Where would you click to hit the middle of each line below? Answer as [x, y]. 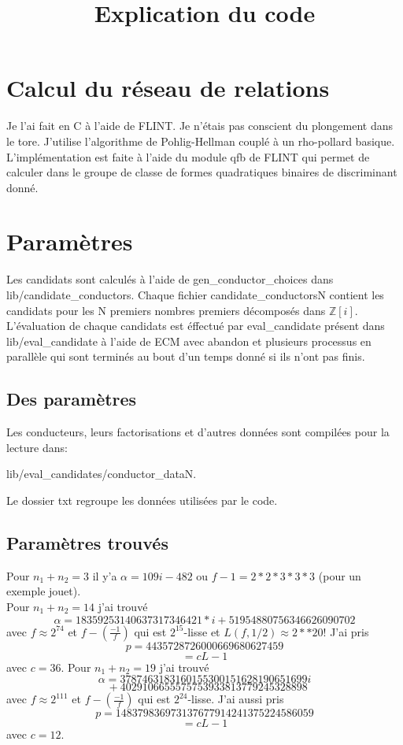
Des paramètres [72, 399]
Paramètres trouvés [87, 542]
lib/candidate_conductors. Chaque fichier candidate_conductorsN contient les [195, 295]
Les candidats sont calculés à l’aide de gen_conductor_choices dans [170, 279]
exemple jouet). [44, 591]
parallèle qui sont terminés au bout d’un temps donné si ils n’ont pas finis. [186, 356]
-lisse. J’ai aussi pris [236, 699]
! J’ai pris [346, 631]
